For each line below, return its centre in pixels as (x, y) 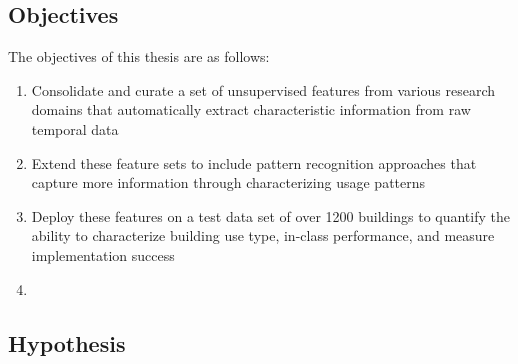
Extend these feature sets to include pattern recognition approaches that (254, 162)
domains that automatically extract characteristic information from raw (251, 109)
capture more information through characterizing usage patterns (228, 182)
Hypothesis (67, 342)
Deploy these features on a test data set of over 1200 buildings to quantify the (270, 215)
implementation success (103, 254)
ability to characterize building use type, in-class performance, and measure (263, 235)
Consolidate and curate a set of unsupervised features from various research (263, 89)
